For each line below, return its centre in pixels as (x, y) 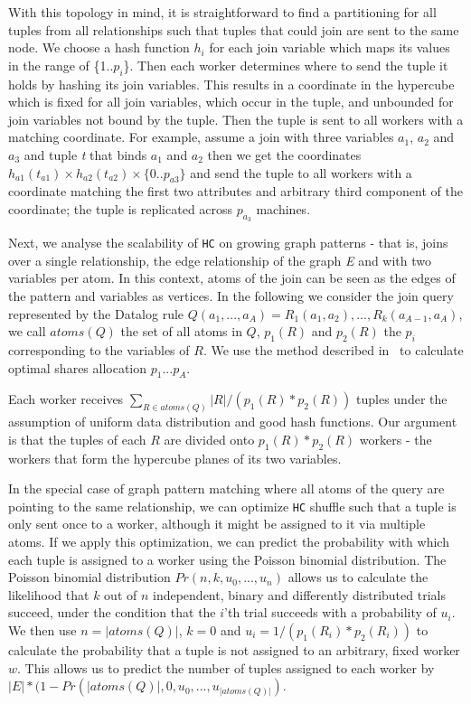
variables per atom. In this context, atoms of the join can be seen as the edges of (232, 278)
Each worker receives (66, 399)
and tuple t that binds (85, 154)
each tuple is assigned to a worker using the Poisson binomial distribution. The (227, 559)
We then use (42, 630)
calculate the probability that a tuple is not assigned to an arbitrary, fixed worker (234, 650)
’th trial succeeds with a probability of (330, 612)
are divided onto (209, 439)
